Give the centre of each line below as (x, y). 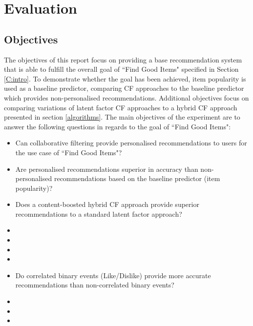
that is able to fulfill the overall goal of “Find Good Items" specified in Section (121, 69)
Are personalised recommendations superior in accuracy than (107, 169)
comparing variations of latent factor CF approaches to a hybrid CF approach (121, 107)
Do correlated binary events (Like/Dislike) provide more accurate (113, 275)
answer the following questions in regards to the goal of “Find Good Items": (117, 126)
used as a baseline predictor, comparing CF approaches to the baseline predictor (124, 88)
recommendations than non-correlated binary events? (95, 285)
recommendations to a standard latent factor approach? (99, 214)
